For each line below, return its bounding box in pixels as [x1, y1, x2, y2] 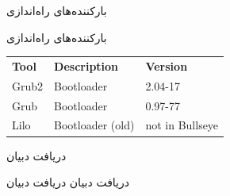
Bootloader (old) [54, 117, 135, 133]
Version [145, 57, 188, 74]
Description [54, 57, 119, 74]
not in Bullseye [145, 117, 219, 133]
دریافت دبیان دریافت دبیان [6, 174, 129, 190]
